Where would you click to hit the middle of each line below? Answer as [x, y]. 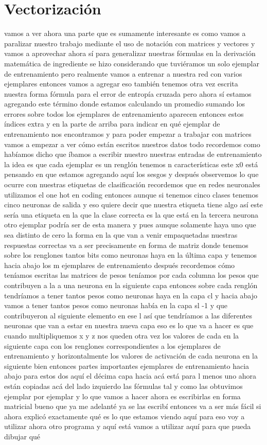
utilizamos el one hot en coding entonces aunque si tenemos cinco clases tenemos [131, 194]
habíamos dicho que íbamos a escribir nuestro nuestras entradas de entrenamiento [133, 154]
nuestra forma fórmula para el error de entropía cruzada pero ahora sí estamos [128, 93]
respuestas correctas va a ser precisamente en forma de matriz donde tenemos [126, 245]
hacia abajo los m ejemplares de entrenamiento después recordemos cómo [120, 265]
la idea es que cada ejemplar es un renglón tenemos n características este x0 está [131, 164]
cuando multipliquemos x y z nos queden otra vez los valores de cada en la [122, 335]
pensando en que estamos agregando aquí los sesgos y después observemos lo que [131, 174]
